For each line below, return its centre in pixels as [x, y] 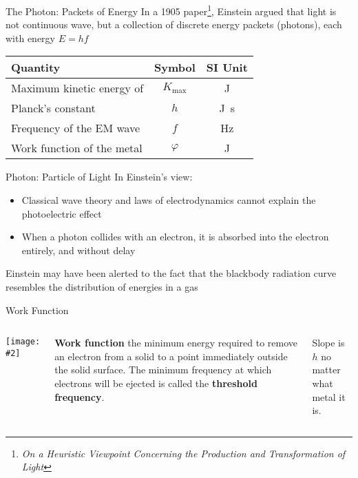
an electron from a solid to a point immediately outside [171, 356]
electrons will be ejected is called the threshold [156, 383]
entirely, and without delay [78, 250]
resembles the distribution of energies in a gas [102, 287]
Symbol [175, 67]
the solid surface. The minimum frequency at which [163, 370]
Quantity [36, 67]
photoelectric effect [62, 213]
